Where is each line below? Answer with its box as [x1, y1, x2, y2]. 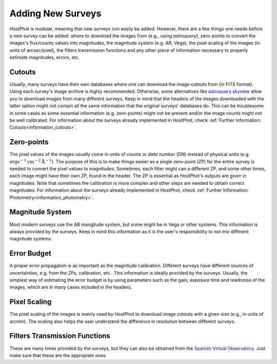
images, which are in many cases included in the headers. [9, 284, 132, 290]
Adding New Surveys [9, 8, 102, 19]
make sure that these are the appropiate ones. [9, 352, 107, 358]
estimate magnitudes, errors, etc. [9, 54, 80, 61]
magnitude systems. [9, 236, 52, 242]
